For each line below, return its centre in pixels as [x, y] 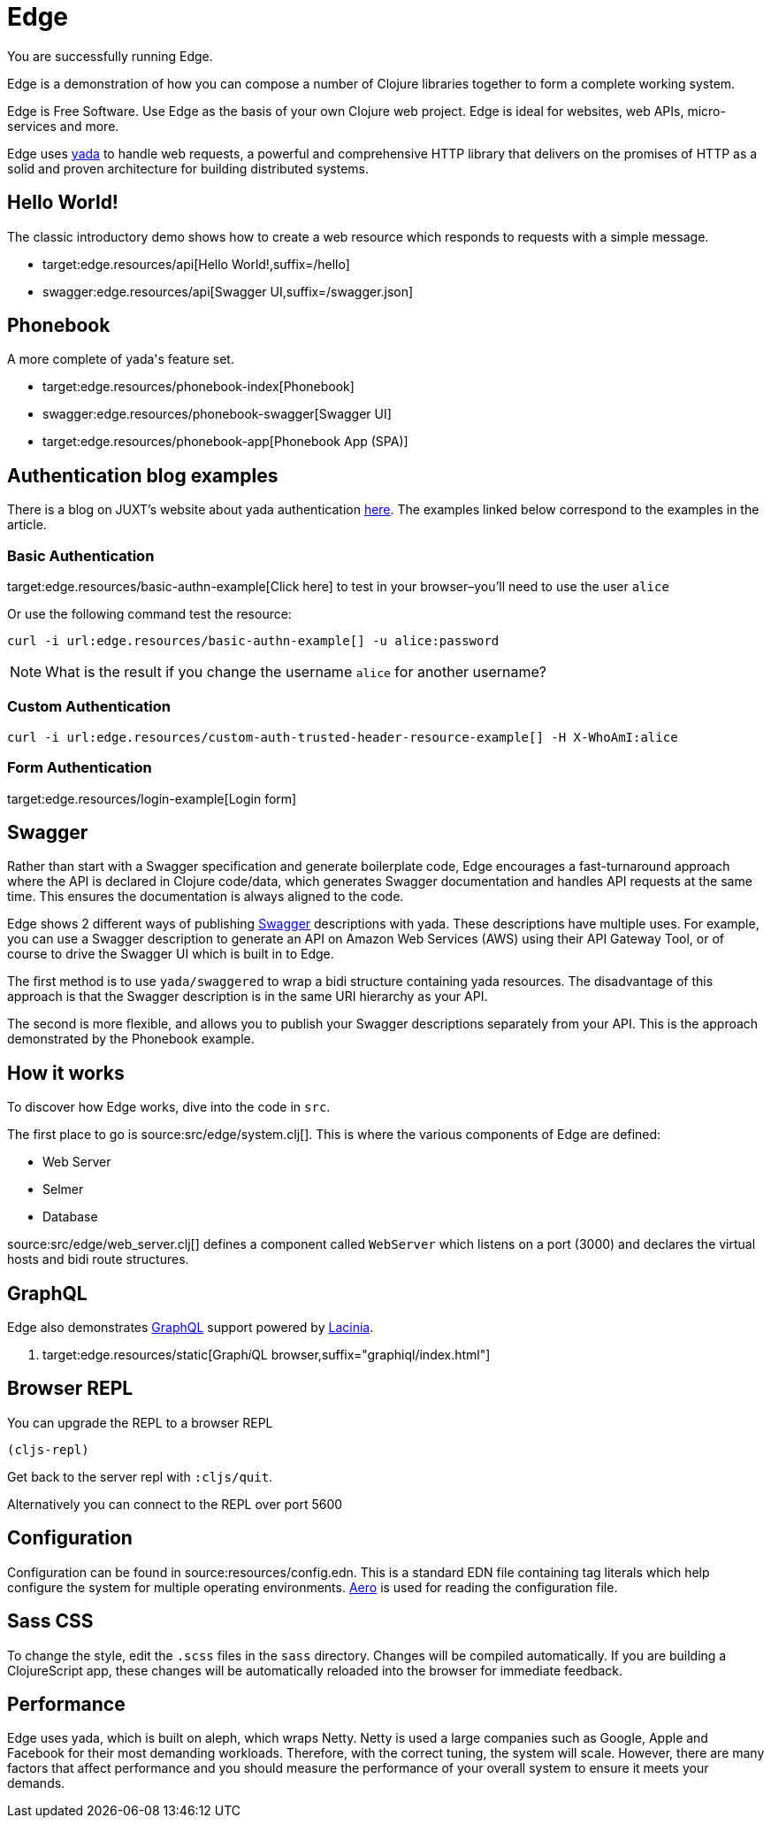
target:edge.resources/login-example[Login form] [152, 798]
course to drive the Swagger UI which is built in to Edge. [171, 954]
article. [27, 525]
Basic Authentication [81, 555]
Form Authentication [80, 768]
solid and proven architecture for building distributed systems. [188, 168]
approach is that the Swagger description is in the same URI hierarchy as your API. [248, 997]
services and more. [63, 126]
